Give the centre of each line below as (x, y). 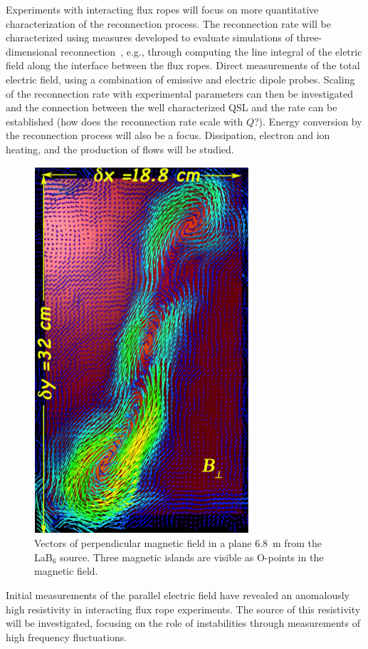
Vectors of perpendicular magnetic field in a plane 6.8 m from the (178, 543)
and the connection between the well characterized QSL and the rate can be (172, 107)
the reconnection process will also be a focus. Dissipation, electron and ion (168, 135)
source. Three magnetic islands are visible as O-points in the (192, 557)
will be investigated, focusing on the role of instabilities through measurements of (183, 623)
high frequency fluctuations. (67, 637)
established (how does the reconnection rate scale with (125, 121)
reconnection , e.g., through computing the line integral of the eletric (211, 51)
